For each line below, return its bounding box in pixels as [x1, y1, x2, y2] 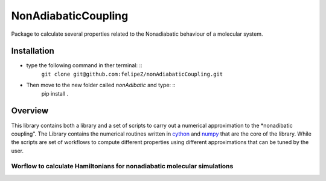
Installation [11, 46, 54, 56]
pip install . [41, 90, 69, 97]
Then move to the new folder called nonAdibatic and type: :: [26, 82, 176, 89]
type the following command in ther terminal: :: [26, 62, 142, 69]
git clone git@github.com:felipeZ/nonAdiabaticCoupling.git [41, 70, 223, 77]
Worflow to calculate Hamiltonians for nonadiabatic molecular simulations [11, 162, 234, 171]
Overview [11, 106, 49, 116]
